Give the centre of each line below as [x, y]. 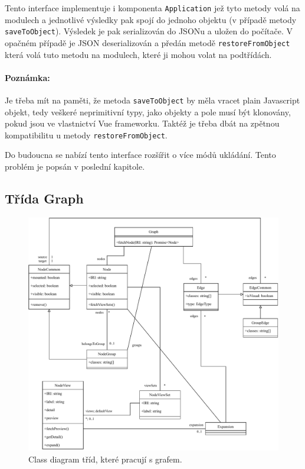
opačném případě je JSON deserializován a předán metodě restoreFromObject [147, 42]
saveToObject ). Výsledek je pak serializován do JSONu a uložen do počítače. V [149, 31]
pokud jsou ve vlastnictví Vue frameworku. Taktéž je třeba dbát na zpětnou [142, 123]
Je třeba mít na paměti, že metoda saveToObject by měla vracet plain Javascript [152, 100]
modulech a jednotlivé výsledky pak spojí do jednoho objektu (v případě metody [151, 19]
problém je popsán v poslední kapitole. [75, 166]
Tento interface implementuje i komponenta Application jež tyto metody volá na [152, 8]
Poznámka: [27, 77]
